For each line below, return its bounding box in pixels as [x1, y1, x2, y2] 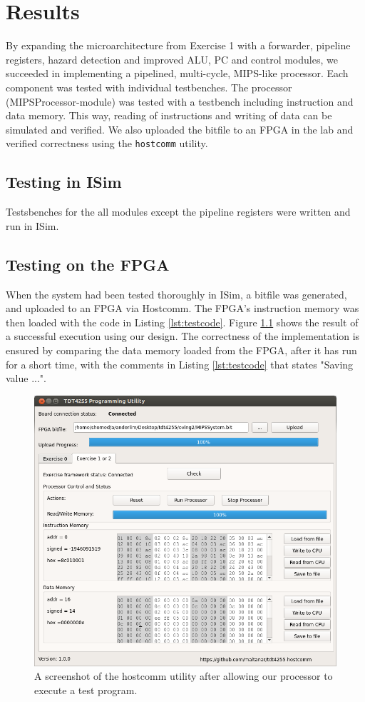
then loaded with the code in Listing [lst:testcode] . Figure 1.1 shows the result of [6, 314, 359, 329]
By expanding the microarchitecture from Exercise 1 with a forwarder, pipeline [6, 38, 351, 53]
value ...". [6, 371, 46, 386]
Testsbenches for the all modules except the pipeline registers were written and [6, 204, 351, 219]
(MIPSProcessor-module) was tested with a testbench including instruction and [6, 94, 354, 109]
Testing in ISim [6, 171, 122, 193]
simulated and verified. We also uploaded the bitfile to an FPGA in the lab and [6, 121, 354, 136]
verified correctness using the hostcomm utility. [6, 136, 208, 151]
